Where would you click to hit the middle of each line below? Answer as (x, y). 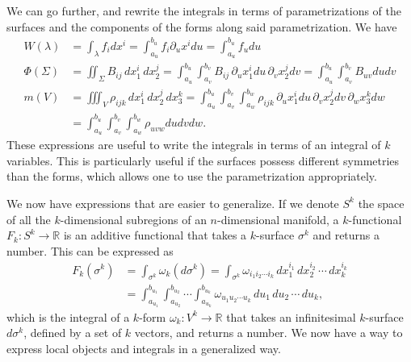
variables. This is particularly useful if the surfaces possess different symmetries (203, 160)
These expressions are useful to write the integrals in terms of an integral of (194, 145)
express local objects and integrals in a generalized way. (144, 348)
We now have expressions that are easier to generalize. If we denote (173, 203)
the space (381, 203)
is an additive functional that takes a (155, 235)
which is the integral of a (68, 316)
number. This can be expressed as (90, 250)
